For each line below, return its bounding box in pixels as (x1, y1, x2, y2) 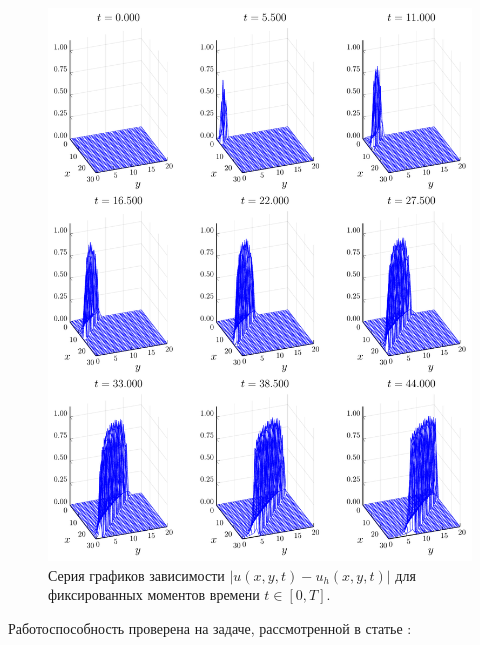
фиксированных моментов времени (48, 584, 260, 605)
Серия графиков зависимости (48, 564, 225, 585)
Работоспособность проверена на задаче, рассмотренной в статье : (8, 617, 412, 638)
